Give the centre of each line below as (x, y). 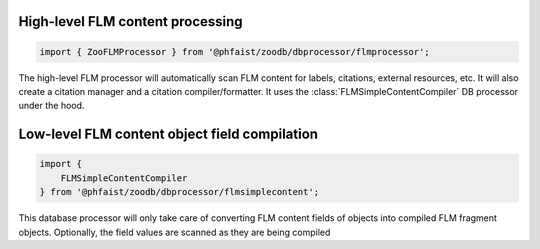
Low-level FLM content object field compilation (168, 134)
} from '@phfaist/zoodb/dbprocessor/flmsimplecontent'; (179, 192)
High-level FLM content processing (131, 21)
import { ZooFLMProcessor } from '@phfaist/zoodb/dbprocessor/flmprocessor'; (234, 51)
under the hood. (51, 106)
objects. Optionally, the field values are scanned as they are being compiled (174, 232)
